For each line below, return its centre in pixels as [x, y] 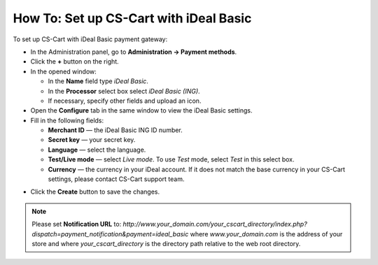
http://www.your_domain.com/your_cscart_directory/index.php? [215, 224]
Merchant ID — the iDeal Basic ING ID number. [115, 130]
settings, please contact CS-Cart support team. [116, 179]
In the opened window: [64, 71]
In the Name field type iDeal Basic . [98, 81]
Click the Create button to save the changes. [95, 192]
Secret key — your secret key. [92, 140]
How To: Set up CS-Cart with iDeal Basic [132, 18]
